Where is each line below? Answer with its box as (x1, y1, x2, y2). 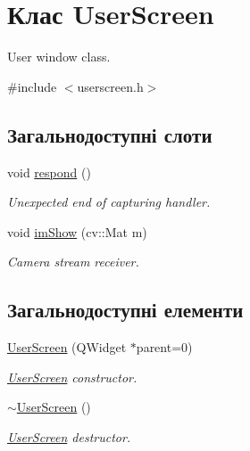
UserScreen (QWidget (7, 338, 127, 357)
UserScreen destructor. (7, 427, 131, 446)
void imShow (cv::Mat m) (7, 222, 147, 241)
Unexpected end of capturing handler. (7, 193, 211, 211)
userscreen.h (77, 77, 144, 95)
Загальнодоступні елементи (7, 296, 244, 324)
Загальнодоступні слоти (7, 120, 212, 148)
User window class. (7, 47, 111, 66)
